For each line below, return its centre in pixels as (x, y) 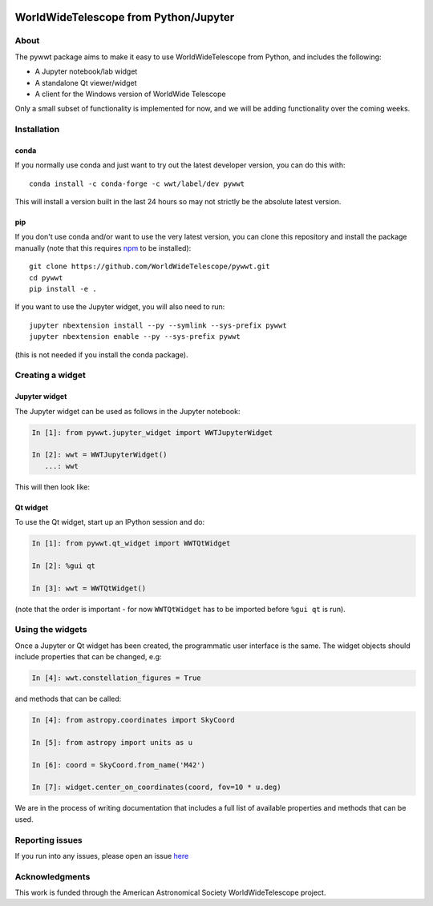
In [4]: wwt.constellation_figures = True (116, 678)
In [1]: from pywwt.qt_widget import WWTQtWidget (131, 544)
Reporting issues (49, 840)
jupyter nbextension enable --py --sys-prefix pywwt (135, 337)
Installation (37, 130)
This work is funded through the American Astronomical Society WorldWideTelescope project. (170, 892)
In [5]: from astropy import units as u (112, 742)
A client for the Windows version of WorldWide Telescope (130, 94)
